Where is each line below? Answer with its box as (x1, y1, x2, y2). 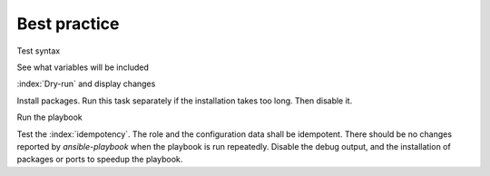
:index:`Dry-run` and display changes (16, 78, 156, 90)
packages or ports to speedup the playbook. (16, 154, 183, 165)
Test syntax (16, 45, 61, 56)
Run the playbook (16, 112, 83, 122)
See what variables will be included (16, 62, 150, 73)
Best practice (16, 14, 120, 34)
